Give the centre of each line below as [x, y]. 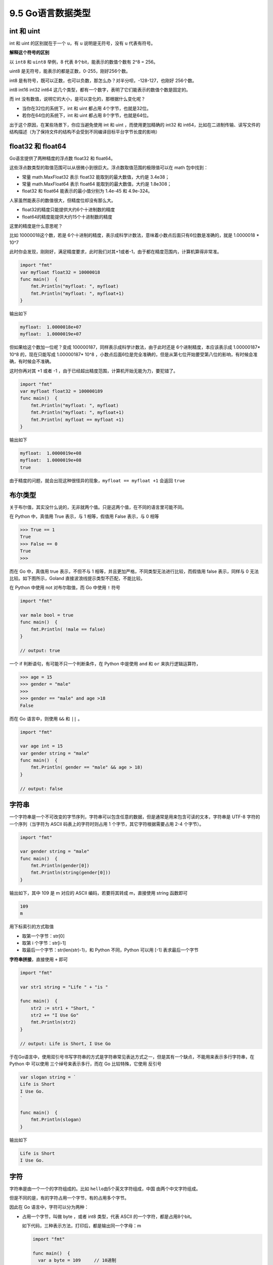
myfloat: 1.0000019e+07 [51, 334]
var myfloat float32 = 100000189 [61, 391]
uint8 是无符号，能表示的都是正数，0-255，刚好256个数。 [70, 71]
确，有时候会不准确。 [32, 361]
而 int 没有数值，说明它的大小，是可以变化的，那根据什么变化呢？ [78, 99]
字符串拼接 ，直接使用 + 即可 [39, 959]
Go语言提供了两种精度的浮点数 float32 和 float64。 [62, 158]
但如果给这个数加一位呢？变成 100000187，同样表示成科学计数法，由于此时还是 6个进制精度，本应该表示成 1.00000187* [135, 347]
